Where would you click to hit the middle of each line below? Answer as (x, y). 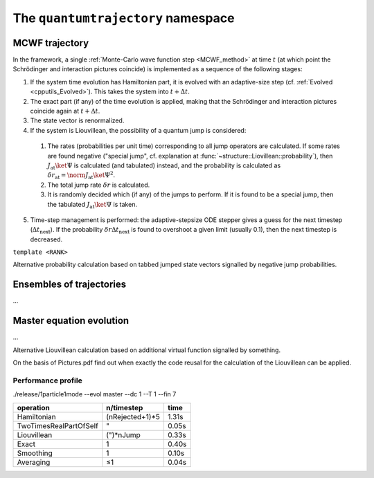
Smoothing (35, 453)
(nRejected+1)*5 (133, 416)
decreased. (46, 239)
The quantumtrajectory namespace (124, 18)
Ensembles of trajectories (70, 285)
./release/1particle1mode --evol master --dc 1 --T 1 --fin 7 (95, 394)
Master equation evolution (71, 321)
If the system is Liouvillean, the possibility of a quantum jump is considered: (138, 130)
